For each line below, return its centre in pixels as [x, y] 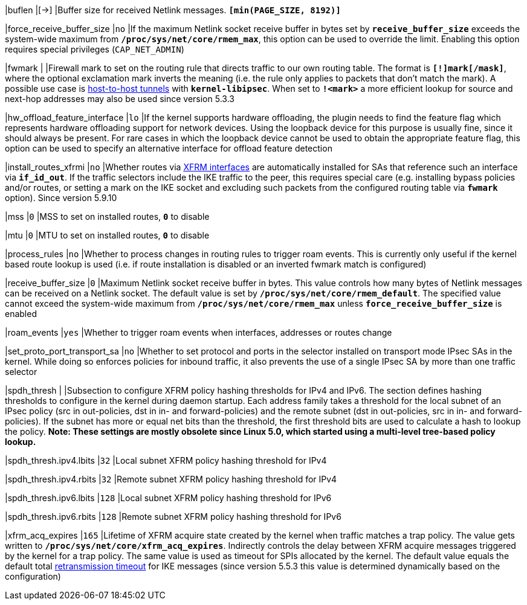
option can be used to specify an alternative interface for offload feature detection [169, 148]
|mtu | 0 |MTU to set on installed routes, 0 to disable [107, 235]
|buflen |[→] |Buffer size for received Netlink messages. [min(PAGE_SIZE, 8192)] [173, 10]
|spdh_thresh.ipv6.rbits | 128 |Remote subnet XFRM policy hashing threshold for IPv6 [173, 517]
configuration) [33, 576]
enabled [21, 314]
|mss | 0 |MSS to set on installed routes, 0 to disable [107, 216]
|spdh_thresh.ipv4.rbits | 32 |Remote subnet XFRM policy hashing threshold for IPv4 [171, 479]
